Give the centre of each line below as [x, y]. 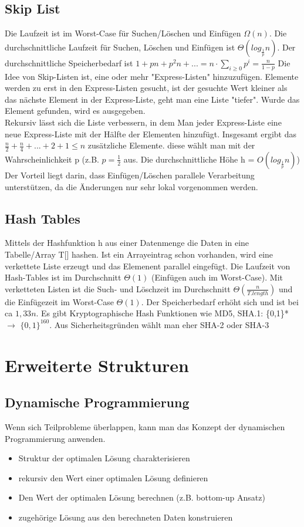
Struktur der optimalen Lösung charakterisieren [104, 458]
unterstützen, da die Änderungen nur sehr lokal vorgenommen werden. [131, 186]
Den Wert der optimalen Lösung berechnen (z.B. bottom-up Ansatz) [142, 497]
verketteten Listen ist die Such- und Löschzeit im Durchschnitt [118, 288]
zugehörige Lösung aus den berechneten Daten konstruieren [126, 517]
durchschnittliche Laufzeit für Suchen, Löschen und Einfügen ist [120, 47]
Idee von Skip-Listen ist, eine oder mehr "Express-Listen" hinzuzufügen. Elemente [152, 76]
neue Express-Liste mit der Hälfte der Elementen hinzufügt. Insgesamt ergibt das [151, 134]
